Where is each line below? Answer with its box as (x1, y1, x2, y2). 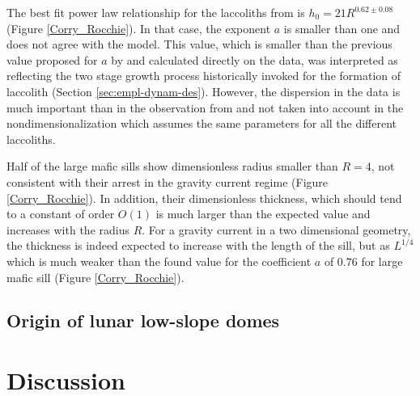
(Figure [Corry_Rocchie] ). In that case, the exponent (6, 19, 271, 36)
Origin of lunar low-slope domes (6, 308, 280, 333)
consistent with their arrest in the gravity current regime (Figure (6, 173, 329, 190)
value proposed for (6, 51, 98, 68)
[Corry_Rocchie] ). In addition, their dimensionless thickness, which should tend (6, 189, 402, 206)
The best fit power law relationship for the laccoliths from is (6, 4, 305, 20)
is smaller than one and (283, 19, 401, 36)
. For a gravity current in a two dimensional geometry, (142, 221, 411, 238)
